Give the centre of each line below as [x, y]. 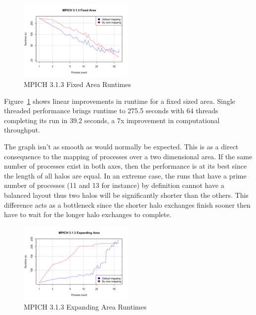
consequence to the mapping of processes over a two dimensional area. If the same [128, 156]
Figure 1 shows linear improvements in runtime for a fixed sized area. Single [120, 101]
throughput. [22, 130]
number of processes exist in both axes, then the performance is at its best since [126, 166]
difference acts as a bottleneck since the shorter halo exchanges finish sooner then [127, 204]
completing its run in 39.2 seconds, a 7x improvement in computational [112, 120]
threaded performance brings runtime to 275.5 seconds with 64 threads [111, 111]
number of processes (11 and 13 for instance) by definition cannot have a [114, 185]
